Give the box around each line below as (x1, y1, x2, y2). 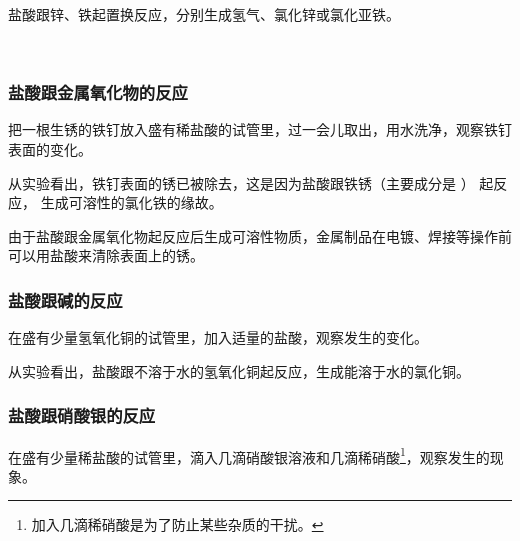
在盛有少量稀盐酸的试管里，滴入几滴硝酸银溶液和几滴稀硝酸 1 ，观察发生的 (8, 443, 490, 467)
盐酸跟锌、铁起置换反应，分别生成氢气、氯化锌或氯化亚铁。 (8, 4, 400, 24)
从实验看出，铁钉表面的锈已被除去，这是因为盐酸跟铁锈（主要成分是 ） (8, 172, 475, 193)
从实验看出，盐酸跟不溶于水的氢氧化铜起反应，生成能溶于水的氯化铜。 (8, 360, 470, 381)
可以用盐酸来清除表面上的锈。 (8, 245, 204, 266)
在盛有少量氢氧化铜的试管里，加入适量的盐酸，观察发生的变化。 (8, 327, 428, 348)
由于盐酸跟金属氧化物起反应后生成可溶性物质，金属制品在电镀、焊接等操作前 (8, 225, 512, 246)
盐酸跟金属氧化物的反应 (8, 80, 188, 105)
